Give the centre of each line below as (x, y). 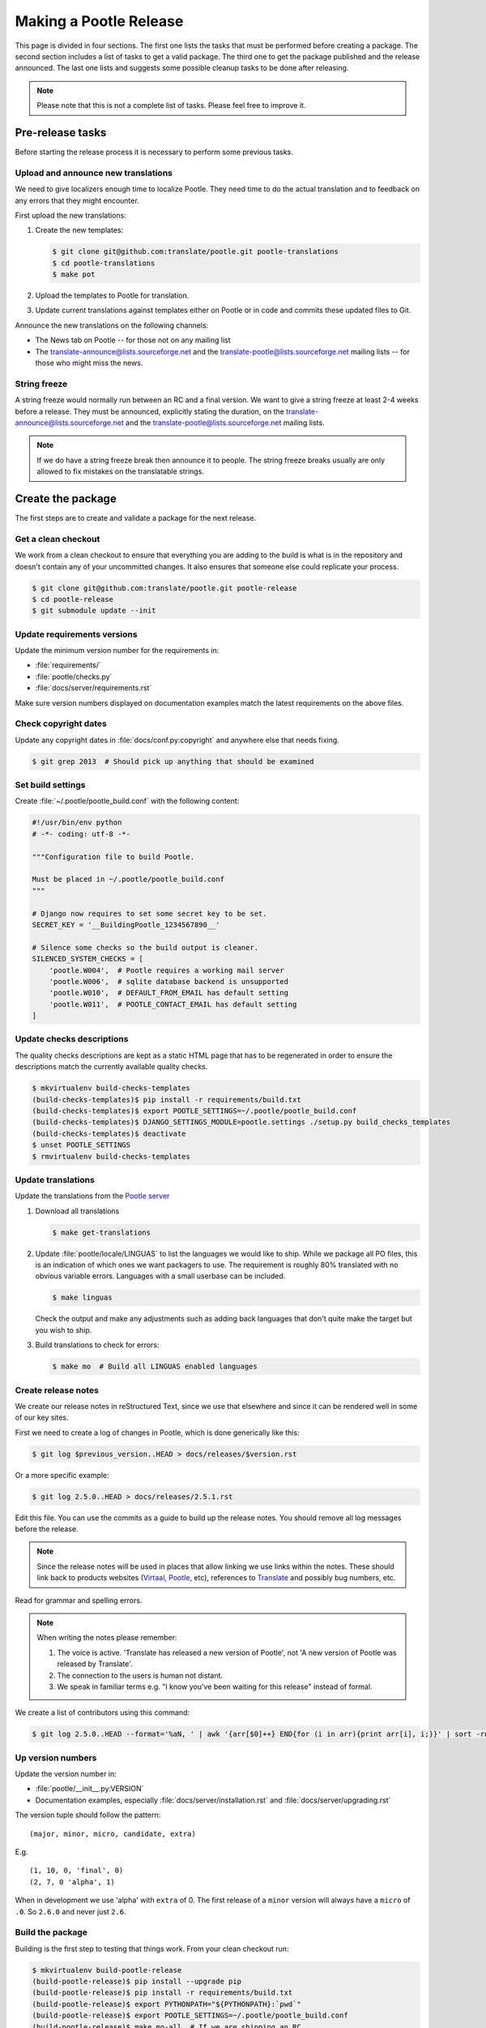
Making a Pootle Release (99, 21)
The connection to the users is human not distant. (140, 1675)
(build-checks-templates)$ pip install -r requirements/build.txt (166, 1100)
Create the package (66, 498)
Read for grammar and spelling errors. (79, 1600)
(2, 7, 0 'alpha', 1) (72, 1882)
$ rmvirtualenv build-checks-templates (111, 1156)
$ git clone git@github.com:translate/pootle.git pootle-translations (196, 252)
